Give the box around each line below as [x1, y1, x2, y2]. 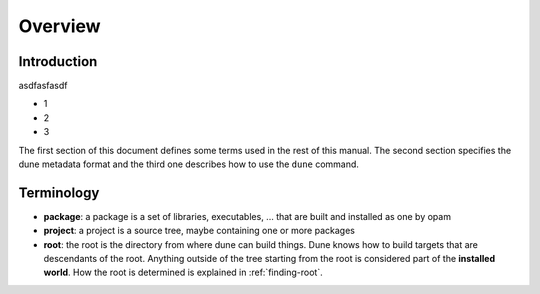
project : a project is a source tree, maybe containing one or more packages [43, 225, 355, 237]
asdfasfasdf [18, 80, 69, 92]
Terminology [18, 184, 100, 201]
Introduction [18, 53, 98, 70]
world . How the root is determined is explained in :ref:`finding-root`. [43, 266, 324, 279]
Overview [18, 15, 101, 37]
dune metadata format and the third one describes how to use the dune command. [18, 158, 360, 170]
